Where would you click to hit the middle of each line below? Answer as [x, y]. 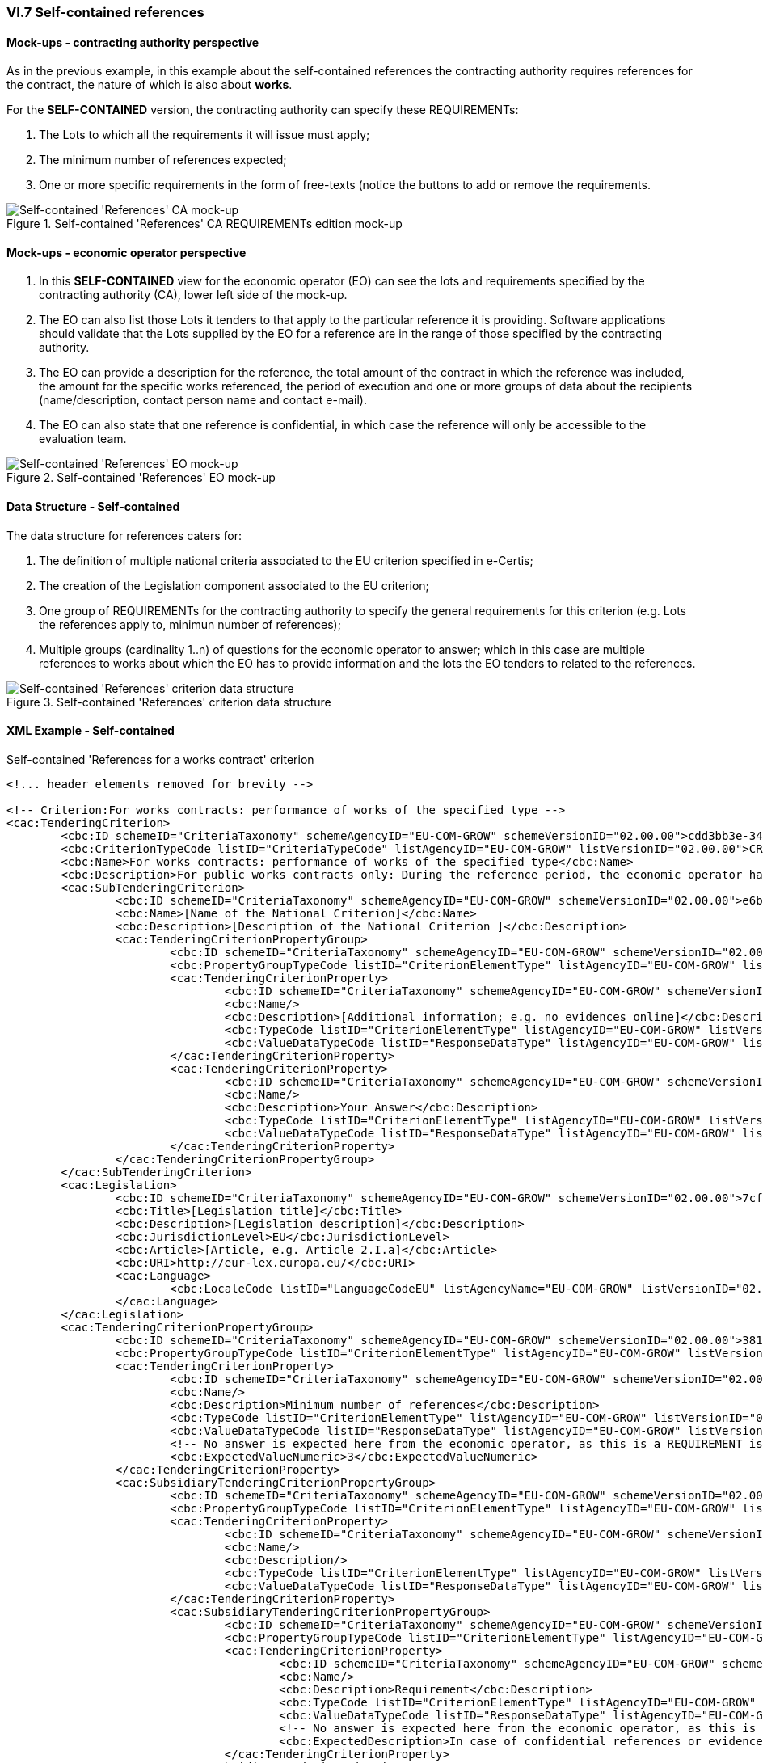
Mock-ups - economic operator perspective [126, 252]
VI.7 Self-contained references [105, 12]
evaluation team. [83, 439]
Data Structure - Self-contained [93, 507]
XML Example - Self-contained [91, 731]
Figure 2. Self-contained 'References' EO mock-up [141, 478]
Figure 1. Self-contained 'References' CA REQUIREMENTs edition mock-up [204, 224]
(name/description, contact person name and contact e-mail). [203, 400]
